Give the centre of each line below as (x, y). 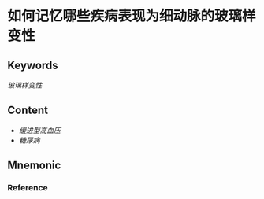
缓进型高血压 (39, 130)
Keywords (33, 65)
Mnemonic (34, 166)
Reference (28, 188)
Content (28, 111)
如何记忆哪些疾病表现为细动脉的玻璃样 (132, 16)
